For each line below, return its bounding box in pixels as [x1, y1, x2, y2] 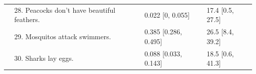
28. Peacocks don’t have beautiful [14, 4, 116, 15]
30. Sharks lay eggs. [14, 53, 74, 63]
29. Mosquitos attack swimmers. [14, 31, 111, 41]
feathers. [14, 14, 40, 25]
